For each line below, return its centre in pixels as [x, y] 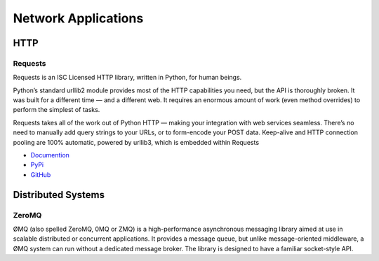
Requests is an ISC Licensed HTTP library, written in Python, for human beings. [127, 78]
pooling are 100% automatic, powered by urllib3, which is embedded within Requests [136, 142]
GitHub [41, 174]
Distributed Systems [59, 195]
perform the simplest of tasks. [56, 110]
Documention [50, 155]
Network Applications [78, 18]
